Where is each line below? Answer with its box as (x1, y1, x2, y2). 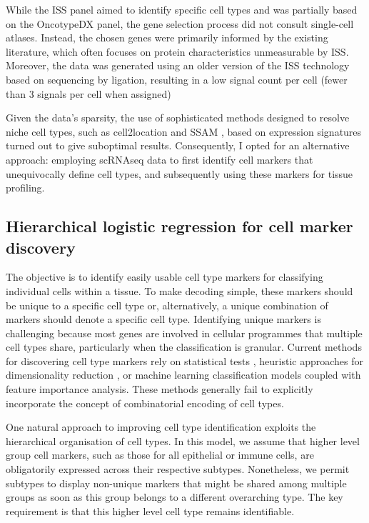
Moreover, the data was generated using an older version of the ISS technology (6, 58, 350, 73)
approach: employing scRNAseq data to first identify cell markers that (6, 151, 313, 166)
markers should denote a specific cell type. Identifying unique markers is (6, 312, 321, 327)
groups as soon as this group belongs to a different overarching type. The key (6, 489, 343, 504)
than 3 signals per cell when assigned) (6, 86, 171, 101)
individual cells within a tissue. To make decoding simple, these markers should (6, 283, 353, 298)
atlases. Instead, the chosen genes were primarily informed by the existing (6, 30, 328, 45)
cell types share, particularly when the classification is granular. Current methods (6, 339, 362, 354)
